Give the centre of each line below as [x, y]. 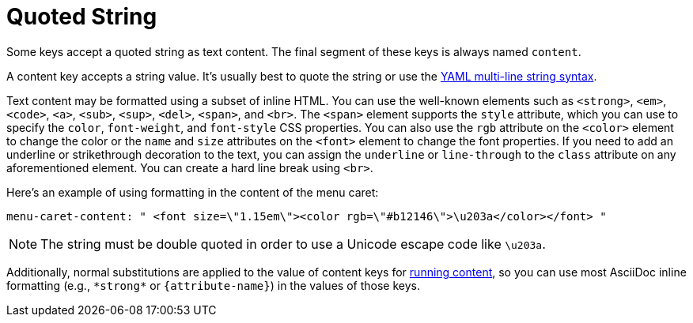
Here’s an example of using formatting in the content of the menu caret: [193, 192]
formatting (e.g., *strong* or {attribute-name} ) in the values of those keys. [213, 285]
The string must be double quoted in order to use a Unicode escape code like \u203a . [293, 244]
